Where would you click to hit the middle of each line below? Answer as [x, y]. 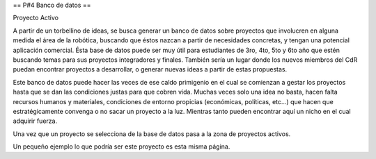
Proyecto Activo [36, 18]
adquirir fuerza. [35, 121]
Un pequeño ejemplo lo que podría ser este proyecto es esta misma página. [122, 147]
